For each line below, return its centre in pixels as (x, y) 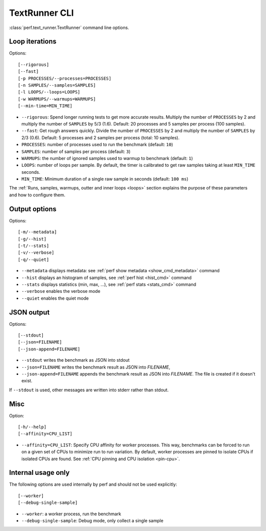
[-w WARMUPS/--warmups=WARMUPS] (57, 99)
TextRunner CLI (41, 13)
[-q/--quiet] (33, 259)
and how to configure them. (37, 195)
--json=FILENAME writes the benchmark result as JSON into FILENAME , (96, 367)
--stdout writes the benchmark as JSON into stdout (76, 360)
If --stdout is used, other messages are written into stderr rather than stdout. (89, 390)
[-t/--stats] (33, 246)
